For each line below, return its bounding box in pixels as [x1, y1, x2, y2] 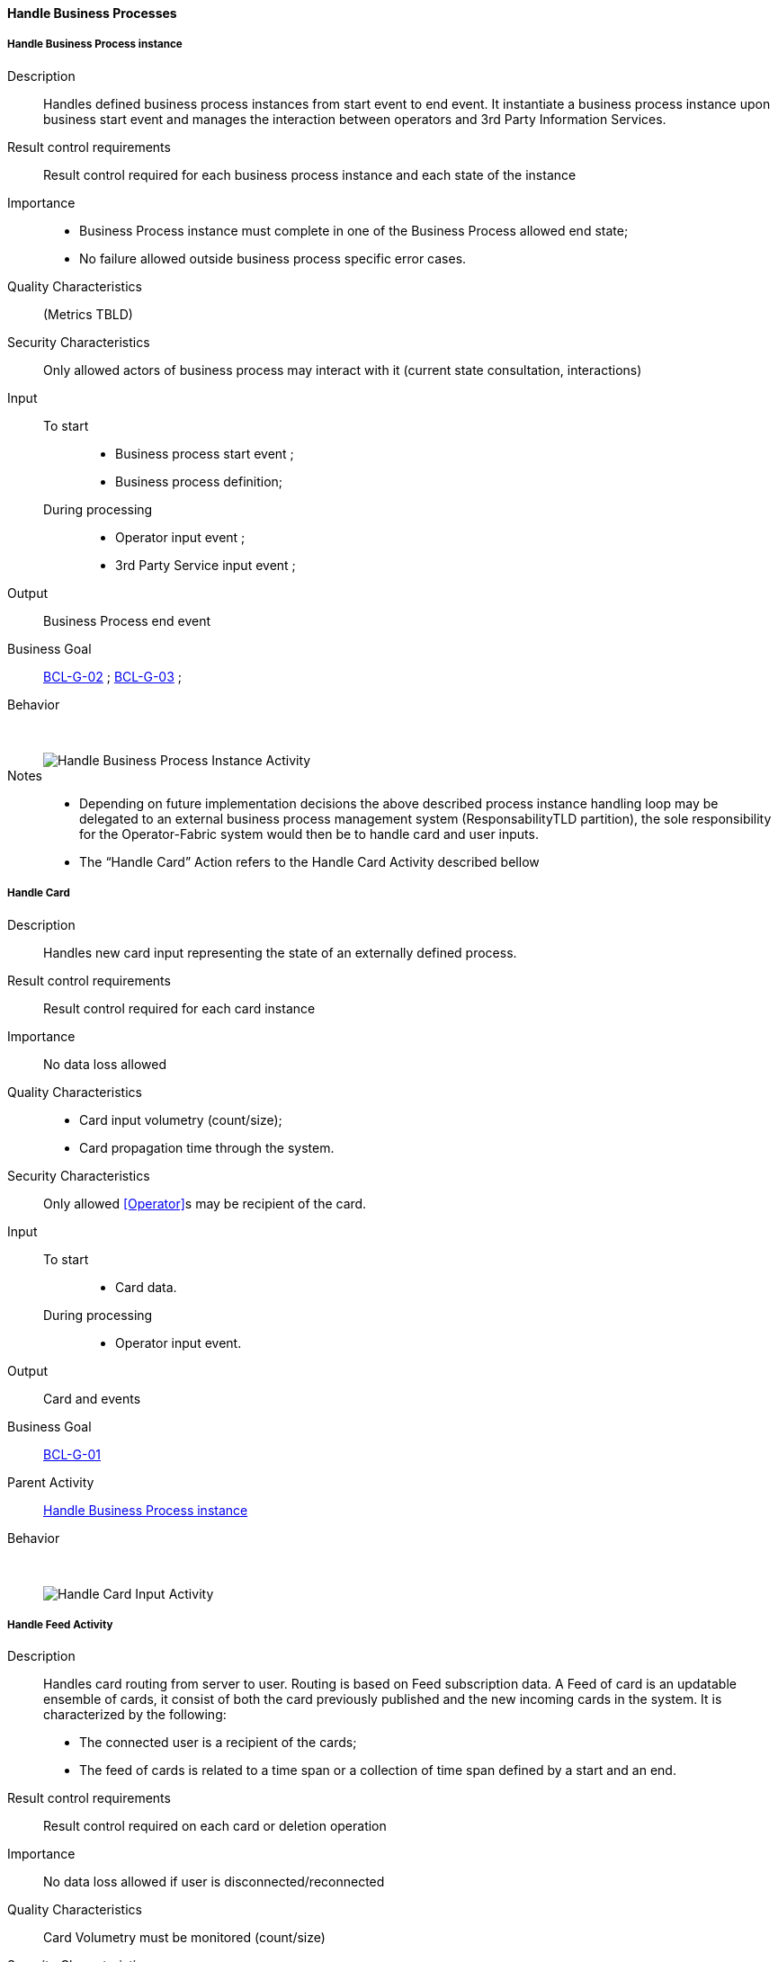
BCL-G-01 [43, 1446, 101, 1462]
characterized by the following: [43, 1707, 227, 1723]
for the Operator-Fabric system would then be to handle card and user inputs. [79, 825, 539, 842]
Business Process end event [43, 612, 211, 629]
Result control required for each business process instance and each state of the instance [43, 166, 577, 183]
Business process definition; [115, 473, 283, 489]
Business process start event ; [115, 445, 294, 461]
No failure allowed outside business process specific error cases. [79, 250, 467, 266]
